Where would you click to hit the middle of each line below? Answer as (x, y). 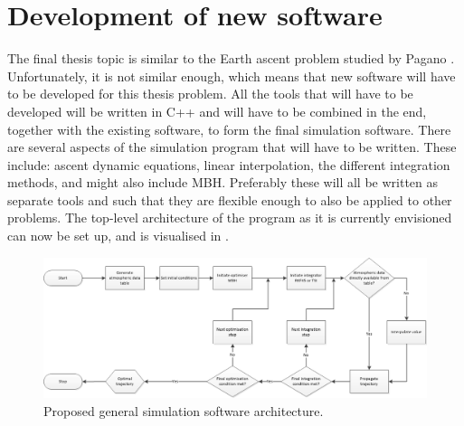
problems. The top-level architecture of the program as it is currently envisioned (230, 218)
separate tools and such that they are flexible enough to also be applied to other (230, 199)
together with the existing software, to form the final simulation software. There (229, 129)
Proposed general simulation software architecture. (184, 410)
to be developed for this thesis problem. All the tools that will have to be (210, 94)
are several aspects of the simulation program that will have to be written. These (232, 147)
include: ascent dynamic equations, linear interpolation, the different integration (229, 164)
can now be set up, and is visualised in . (118, 236)
